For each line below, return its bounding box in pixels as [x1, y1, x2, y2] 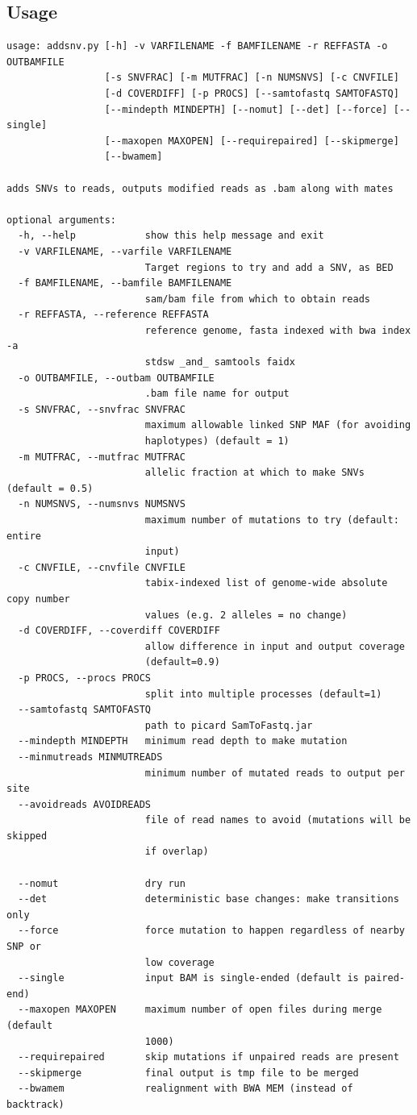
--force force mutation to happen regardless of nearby [18, 925, 405, 937]
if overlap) [144, 846, 209, 858]
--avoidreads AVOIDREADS [18, 798, 151, 810]
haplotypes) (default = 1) [144, 435, 290, 447]
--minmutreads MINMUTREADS [18, 751, 163, 763]
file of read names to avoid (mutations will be [144, 814, 411, 826]
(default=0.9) [144, 656, 220, 668]
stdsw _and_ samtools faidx [144, 356, 295, 368]
